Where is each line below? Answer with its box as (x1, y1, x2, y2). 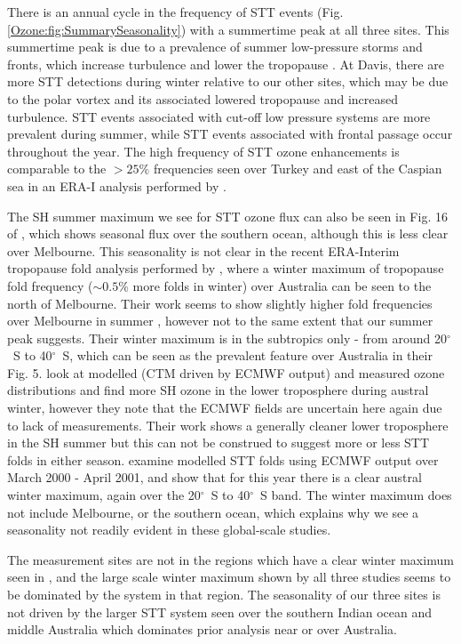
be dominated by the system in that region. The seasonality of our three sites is (7, 585, 441, 603)
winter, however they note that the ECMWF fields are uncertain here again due (7, 398, 442, 417)
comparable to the (7, 159, 107, 178)
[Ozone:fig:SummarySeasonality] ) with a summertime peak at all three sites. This (7, 20, 449, 38)
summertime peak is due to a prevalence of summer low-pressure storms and (7, 37, 423, 56)
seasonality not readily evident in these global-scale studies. (7, 520, 331, 539)
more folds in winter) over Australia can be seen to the (132, 276, 432, 294)
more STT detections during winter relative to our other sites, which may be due (7, 72, 449, 91)
